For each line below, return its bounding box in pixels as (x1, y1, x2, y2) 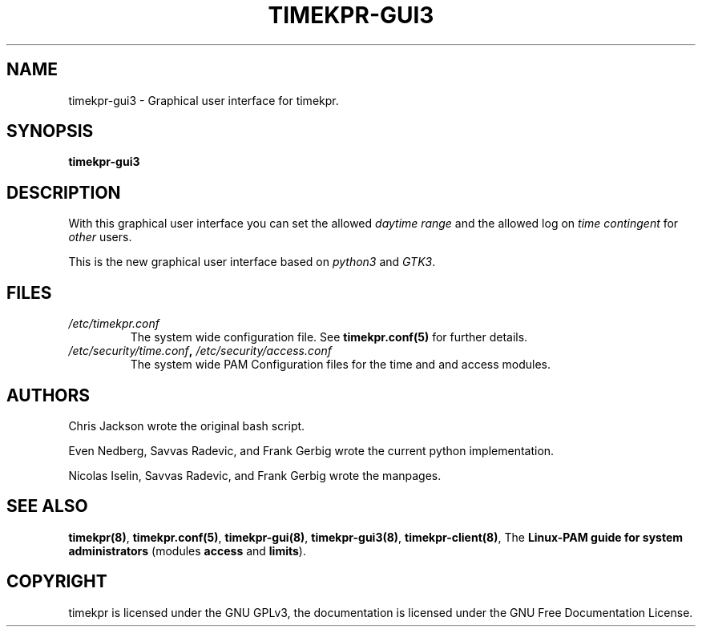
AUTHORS (6, 385, 91, 405)
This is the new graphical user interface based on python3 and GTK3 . (68, 255, 436, 269)
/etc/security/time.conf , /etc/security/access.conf (68, 344, 332, 358)
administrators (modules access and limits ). (68, 543, 306, 558)
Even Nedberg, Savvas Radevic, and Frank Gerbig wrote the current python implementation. (68, 443, 555, 458)
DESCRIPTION (6, 182, 121, 203)
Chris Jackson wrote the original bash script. (68, 418, 305, 433)
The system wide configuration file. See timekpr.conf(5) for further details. (130, 330, 528, 345)
